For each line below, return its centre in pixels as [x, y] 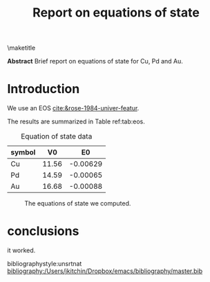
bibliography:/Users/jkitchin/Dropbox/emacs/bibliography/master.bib [105, 271]
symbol [23, 152]
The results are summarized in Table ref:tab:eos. [76, 121]
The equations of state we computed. [78, 203]
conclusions [43, 231]
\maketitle [21, 48]
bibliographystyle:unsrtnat [45, 264]
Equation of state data [56, 137]
